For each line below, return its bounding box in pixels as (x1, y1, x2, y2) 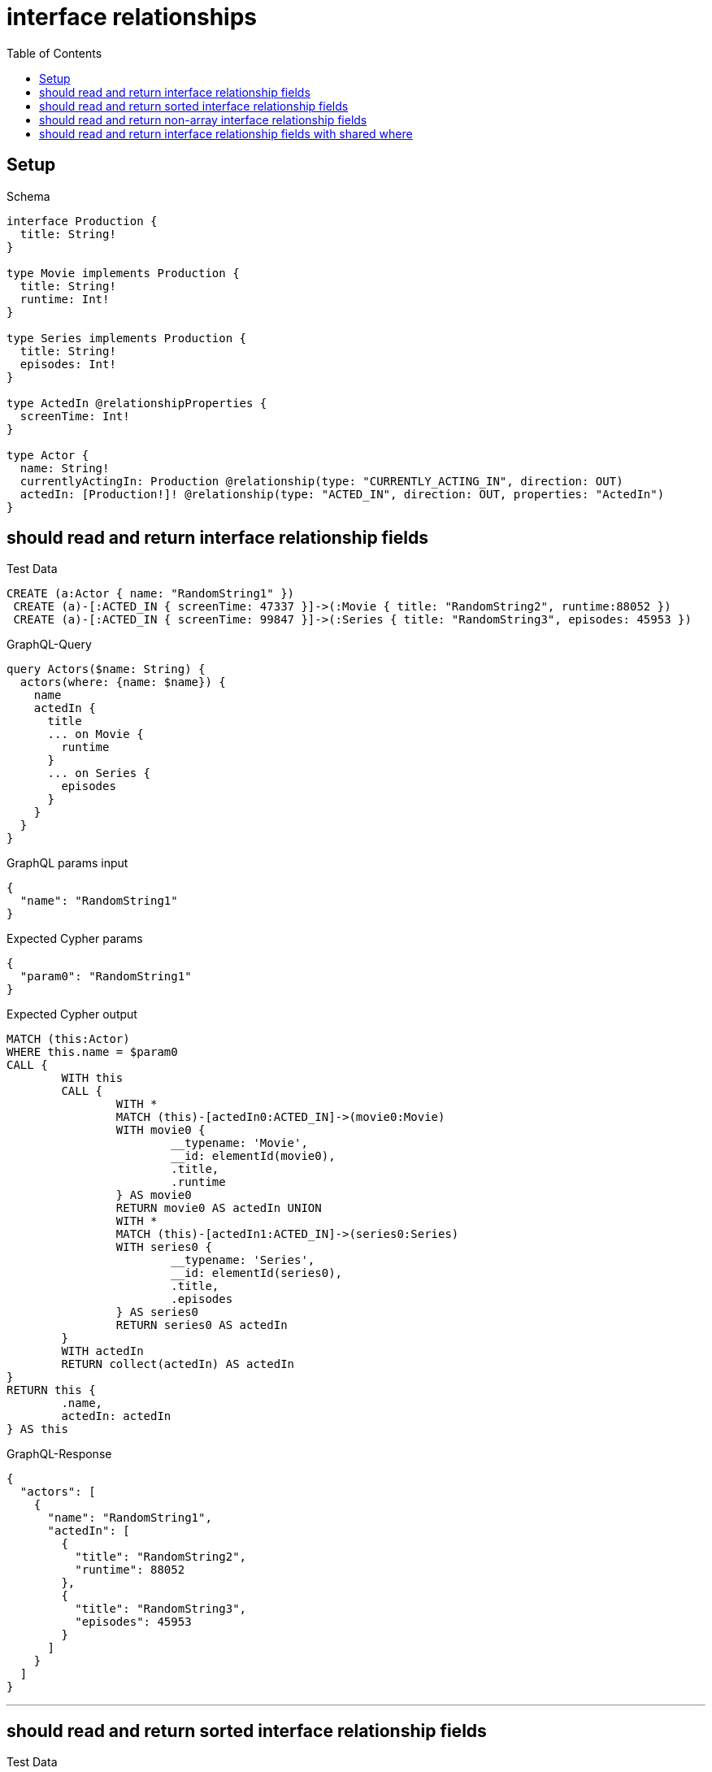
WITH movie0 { (115, 1123, 206, 1137)
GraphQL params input (7, 856, 128, 871)
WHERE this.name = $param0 (7, 1045, 178, 1059)
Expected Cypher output (7, 1007, 137, 1022)
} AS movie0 (115, 1188, 192, 1202)
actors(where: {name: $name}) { (20, 675, 226, 689)
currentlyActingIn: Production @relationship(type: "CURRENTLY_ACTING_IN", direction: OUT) (20, 474, 623, 488)
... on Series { (47, 767, 151, 780)
